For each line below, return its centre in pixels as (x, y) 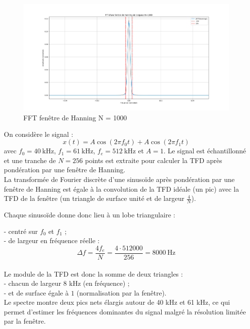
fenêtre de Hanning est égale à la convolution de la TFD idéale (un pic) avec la (122, 189)
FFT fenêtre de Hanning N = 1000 (75, 118)
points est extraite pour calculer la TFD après (154, 160)
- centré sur (21, 231)
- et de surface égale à (36, 292)
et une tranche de (30, 160)
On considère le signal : (39, 134)
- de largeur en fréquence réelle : (52, 240)
